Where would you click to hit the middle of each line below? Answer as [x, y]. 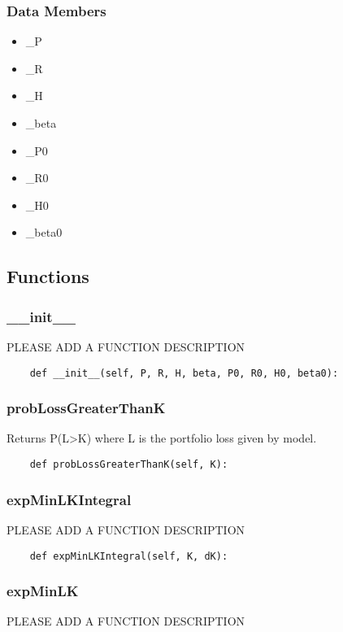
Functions [48, 276]
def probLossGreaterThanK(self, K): [129, 465]
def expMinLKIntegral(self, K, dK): [129, 556]
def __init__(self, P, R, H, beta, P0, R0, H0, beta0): [184, 373]
